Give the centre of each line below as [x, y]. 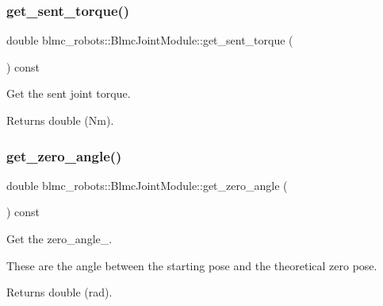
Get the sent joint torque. [69, 93]
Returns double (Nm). [60, 120]
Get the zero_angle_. [59, 238]
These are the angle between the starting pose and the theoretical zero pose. [192, 265]
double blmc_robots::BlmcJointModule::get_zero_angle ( [147, 185]
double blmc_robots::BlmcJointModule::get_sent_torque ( [150, 40]
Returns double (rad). [59, 292]
